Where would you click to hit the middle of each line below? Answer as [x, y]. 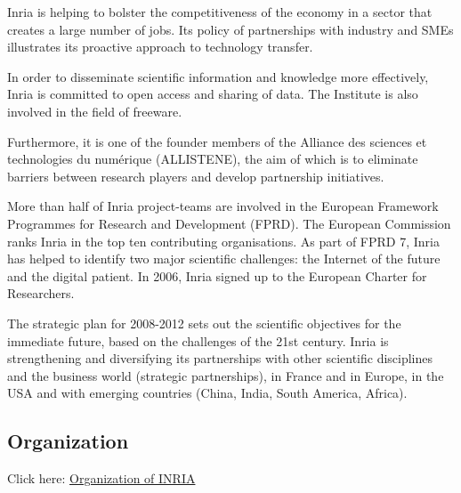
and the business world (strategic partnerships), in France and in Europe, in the [226, 375]
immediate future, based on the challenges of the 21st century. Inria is [198, 340]
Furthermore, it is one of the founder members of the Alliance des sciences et [217, 141]
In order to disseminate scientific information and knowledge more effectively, [218, 76]
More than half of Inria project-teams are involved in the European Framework [223, 206]
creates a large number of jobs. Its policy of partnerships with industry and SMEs [230, 29]
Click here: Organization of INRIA [101, 478]
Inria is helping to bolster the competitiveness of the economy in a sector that [220, 12]
